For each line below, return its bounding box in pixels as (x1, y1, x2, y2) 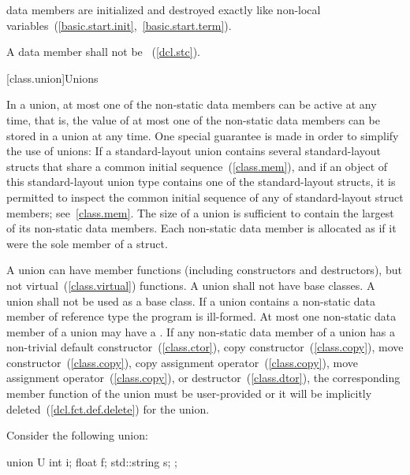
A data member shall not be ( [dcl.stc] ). (6, 43, 200, 60)
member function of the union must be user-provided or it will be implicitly (6, 385, 372, 402)
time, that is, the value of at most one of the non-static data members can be (6, 111, 380, 128)
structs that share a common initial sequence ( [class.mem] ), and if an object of (6, 158, 388, 174)
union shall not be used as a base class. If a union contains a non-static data (6, 292, 376, 309)
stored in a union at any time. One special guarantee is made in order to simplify (6, 127, 399, 143)
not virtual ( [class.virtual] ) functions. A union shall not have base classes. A (6, 276, 375, 293)
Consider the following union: (6, 427, 148, 443)
